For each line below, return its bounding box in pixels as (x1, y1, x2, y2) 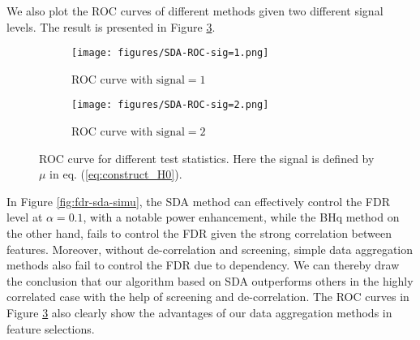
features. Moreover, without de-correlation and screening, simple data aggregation (6, 240, 414, 257)
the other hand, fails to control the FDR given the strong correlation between (6, 225, 392, 242)
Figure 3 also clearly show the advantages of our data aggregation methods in (6, 304, 392, 321)
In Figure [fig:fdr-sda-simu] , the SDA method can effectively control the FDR (6, 192, 390, 209)
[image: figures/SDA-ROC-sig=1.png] (71, 47, 269, 59)
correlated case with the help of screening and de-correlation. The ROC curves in (6, 288, 409, 305)
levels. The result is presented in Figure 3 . (6, 18, 216, 35)
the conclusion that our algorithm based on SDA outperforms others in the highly (6, 272, 414, 289)
